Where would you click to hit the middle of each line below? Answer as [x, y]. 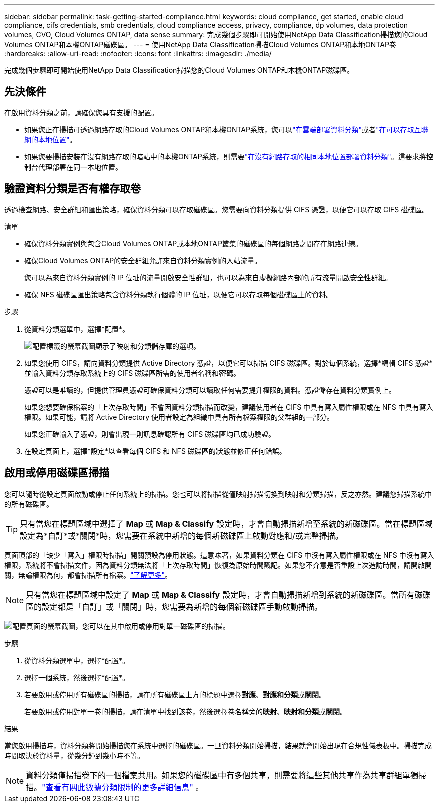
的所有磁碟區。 [29, 504]
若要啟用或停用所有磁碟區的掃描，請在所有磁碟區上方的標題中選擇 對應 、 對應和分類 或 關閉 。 [175, 694]
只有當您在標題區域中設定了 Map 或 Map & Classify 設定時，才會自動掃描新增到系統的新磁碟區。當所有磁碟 [228, 595]
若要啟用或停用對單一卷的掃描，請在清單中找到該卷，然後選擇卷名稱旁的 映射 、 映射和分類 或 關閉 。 [185, 711]
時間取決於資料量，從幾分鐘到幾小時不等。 [74, 755]
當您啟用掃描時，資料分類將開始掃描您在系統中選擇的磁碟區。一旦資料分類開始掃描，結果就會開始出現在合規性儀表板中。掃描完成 [218, 745]
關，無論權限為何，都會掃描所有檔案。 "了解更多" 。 [88, 575]
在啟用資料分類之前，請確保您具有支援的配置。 [81, 112]
